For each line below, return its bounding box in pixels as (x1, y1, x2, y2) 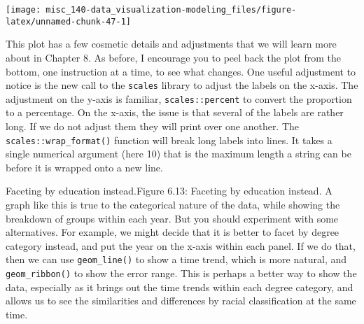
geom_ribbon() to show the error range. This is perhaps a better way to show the (6, 266, 357, 281)
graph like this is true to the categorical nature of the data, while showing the (6, 197, 340, 212)
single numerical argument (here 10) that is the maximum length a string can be (6, 146, 351, 161)
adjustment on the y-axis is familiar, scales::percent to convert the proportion (6, 91, 352, 106)
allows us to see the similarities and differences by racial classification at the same (6, 293, 356, 308)
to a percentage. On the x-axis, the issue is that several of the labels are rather (6, 105, 344, 120)
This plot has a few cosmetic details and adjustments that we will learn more (6, 36, 337, 51)
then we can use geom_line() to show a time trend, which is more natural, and (6, 252, 347, 267)
